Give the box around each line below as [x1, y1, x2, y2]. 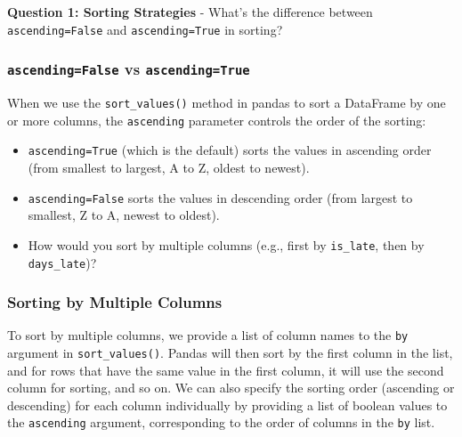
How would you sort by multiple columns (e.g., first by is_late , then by [28, 235, 425, 254]
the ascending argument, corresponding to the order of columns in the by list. [7, 413, 435, 432]
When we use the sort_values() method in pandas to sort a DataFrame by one [7, 93, 446, 112]
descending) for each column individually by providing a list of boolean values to [7, 395, 448, 414]
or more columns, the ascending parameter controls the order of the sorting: [7, 110, 426, 129]
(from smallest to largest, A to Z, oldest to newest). [28, 158, 310, 176]
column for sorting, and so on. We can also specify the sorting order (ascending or [7, 378, 455, 397]
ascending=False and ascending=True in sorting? [7, 20, 283, 38]
